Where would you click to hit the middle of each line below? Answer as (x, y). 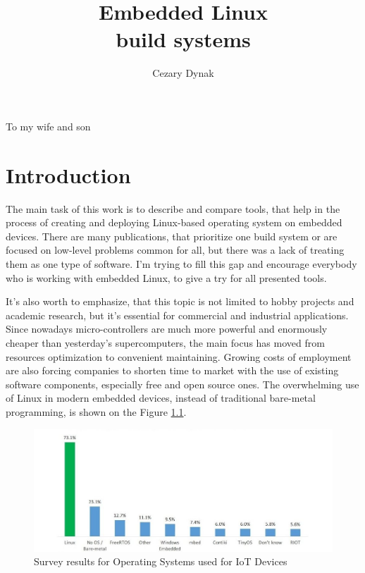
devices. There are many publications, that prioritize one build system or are (172, 236)
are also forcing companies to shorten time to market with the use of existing (172, 370)
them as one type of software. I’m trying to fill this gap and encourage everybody (181, 264)
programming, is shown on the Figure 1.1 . (96, 411)
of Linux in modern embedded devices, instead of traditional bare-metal (161, 398)
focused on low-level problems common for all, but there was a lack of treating (175, 250)
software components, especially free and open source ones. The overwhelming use (182, 384)
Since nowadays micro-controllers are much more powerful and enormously (167, 329)
